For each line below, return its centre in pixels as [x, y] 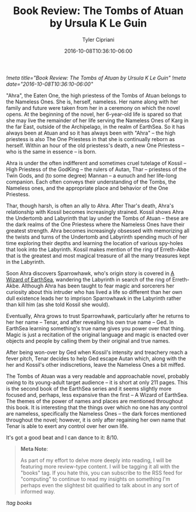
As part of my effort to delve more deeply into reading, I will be [96, 460]
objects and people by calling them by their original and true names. [88, 341]
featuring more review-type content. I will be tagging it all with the [100, 466]
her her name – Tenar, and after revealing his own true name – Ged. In [90, 322]
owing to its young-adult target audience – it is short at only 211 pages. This [97, 382]
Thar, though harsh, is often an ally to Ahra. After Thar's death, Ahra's [90, 205]
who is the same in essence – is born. [51, 152]
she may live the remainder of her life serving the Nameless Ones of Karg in [97, 120]
